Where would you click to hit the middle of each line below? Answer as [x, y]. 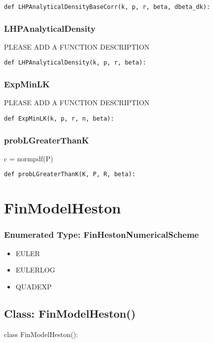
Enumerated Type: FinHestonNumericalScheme [102, 235]
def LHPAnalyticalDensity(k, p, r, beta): [75, 63]
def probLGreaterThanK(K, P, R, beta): [70, 174]
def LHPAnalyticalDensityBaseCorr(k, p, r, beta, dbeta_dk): [107, 7]
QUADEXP [34, 286]
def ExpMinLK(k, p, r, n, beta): [59, 118]
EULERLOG [35, 270]
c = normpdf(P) [29, 158]
